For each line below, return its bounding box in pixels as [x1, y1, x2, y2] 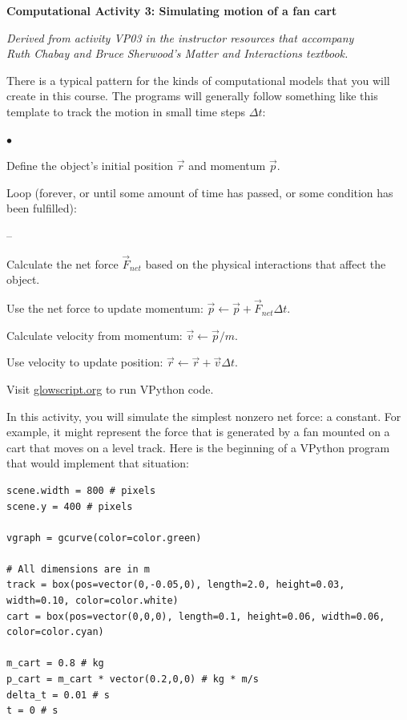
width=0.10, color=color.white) [6, 595, 179, 607]
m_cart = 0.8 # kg [6, 657, 104, 669]
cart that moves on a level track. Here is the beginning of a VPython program [6, 439, 390, 455]
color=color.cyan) [6, 626, 104, 638]
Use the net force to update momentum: [6, 300, 203, 317]
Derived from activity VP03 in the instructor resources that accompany [6, 29, 354, 46]
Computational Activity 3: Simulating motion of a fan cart [6, 2, 337, 18]
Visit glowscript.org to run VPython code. [6, 380, 214, 397]
